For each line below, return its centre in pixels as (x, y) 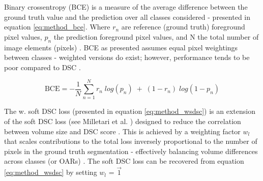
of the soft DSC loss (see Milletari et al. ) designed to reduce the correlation (123, 121)
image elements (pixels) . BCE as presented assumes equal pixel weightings (121, 47)
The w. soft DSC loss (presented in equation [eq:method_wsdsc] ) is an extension (130, 111)
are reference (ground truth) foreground (183, 27)
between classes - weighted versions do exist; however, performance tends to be (127, 57)
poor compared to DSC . (42, 67)
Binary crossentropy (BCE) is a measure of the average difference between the (126, 7)
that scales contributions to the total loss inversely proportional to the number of (131, 141)
